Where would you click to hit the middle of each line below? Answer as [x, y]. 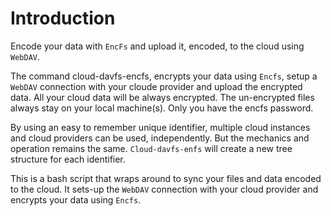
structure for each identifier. [68, 159]
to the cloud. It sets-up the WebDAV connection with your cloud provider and [164, 189]
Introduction [63, 18]
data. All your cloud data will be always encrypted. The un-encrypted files [162, 97]
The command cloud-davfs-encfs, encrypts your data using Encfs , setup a [164, 76]
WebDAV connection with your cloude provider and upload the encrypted [156, 86]
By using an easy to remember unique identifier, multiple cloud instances [160, 127]
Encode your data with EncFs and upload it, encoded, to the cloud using [157, 46]
